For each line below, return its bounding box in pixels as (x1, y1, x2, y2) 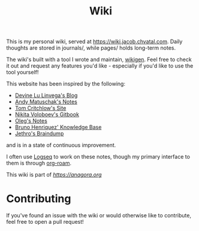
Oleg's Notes (14, 117, 48, 124)
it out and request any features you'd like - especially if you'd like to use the (6, 62, 194, 69)
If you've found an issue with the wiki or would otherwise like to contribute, (6, 212, 192, 219)
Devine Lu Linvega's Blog (14, 92, 78, 99)
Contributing (6, 192, 71, 206)
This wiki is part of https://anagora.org (6, 171, 102, 178)
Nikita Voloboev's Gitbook (14, 111, 80, 118)
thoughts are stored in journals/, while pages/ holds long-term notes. (6, 44, 176, 51)
